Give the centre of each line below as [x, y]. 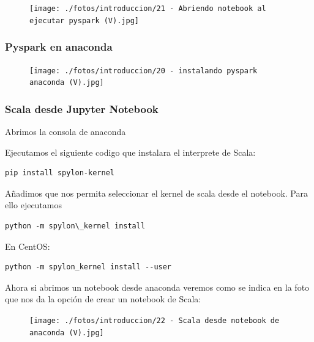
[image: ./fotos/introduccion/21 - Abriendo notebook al [148, 9]
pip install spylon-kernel [60, 173]
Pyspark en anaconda [59, 47]
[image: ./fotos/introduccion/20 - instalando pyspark [144, 71]
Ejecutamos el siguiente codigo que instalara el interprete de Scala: [130, 152]
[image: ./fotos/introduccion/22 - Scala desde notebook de [155, 321]
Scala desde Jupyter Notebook [82, 108]
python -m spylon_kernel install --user [88, 267]
